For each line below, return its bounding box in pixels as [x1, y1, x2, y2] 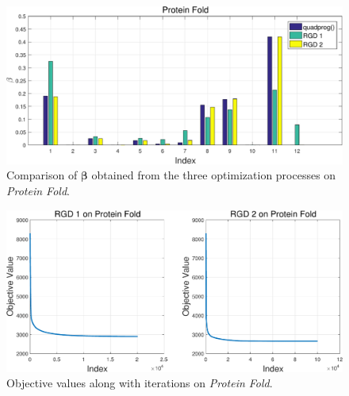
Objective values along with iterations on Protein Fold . [6, 375, 273, 391]
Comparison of [6, 167, 78, 183]
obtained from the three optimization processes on [91, 167, 336, 183]
